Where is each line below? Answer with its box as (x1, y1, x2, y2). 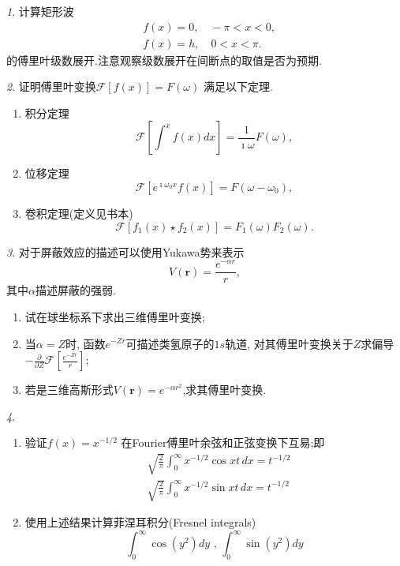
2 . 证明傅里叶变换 (6, 78, 96, 95)
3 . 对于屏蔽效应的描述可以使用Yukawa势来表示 (6, 243, 245, 260)
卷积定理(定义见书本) (24, 205, 133, 222)
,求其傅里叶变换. (182, 381, 267, 398)
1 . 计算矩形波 (6, 3, 74, 19)
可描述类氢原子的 (125, 335, 215, 351)
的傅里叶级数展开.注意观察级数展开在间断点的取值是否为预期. (6, 51, 322, 68)
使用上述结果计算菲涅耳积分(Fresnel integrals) (24, 514, 256, 530)
